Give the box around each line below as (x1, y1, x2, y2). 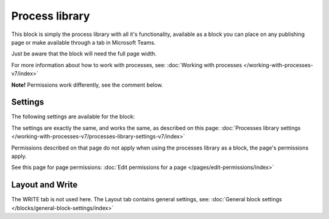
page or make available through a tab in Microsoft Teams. (11, 38, 156, 46)
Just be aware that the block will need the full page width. (11, 50, 157, 57)
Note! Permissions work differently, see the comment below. (11, 81, 163, 88)
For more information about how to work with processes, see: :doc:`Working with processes (11, 61, 242, 68)
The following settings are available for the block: (11, 113, 135, 120)
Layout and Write (11, 180, 78, 190)
